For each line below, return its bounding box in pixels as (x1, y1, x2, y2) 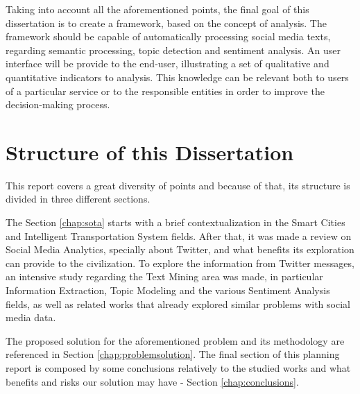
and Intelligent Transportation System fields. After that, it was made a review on (6, 228, 352, 243)
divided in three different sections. (6, 191, 151, 206)
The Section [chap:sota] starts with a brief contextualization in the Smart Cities (6, 215, 345, 230)
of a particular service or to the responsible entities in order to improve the (6, 83, 325, 98)
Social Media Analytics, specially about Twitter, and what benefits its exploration (6, 242, 354, 257)
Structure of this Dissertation (6, 137, 294, 166)
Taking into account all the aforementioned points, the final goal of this (6, 2, 309, 16)
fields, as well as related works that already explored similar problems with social (6, 296, 350, 311)
